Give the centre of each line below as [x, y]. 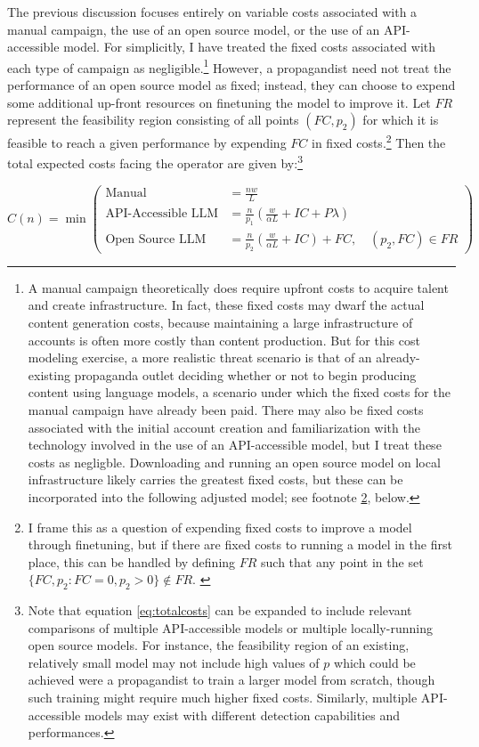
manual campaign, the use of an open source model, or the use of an [194, 29]
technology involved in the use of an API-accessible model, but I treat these [235, 445]
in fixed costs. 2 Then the [379, 141]
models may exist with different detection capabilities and [242, 715]
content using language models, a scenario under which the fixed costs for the [239, 392]
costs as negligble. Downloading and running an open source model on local [234, 462]
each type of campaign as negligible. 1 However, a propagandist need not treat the [229, 66]
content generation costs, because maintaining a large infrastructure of [220, 322]
